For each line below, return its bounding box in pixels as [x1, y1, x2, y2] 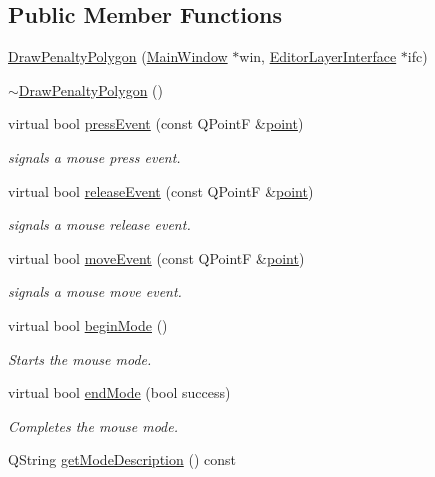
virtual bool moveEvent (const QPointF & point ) [8, 247, 305, 268]
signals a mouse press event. [8, 146, 181, 167]
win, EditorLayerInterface [239, 46, 397, 67]
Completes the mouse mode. [8, 415, 178, 436]
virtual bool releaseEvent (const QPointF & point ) [8, 180, 314, 201]
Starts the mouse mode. [8, 348, 152, 369]
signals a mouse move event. [8, 281, 182, 302]
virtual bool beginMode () [8, 314, 168, 335]
